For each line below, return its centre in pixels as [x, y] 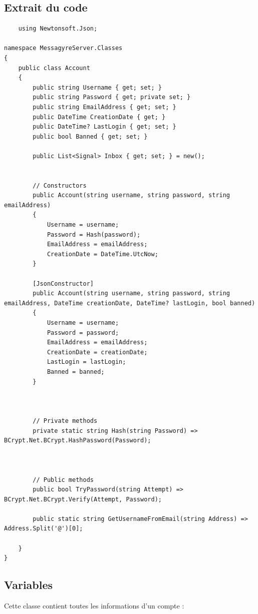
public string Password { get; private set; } [112, 97]
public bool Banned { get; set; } [90, 136]
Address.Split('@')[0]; [44, 529]
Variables [29, 585]
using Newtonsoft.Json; [58, 29]
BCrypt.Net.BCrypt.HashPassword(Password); [78, 441]
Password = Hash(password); [94, 234]
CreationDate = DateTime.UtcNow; [102, 254]
